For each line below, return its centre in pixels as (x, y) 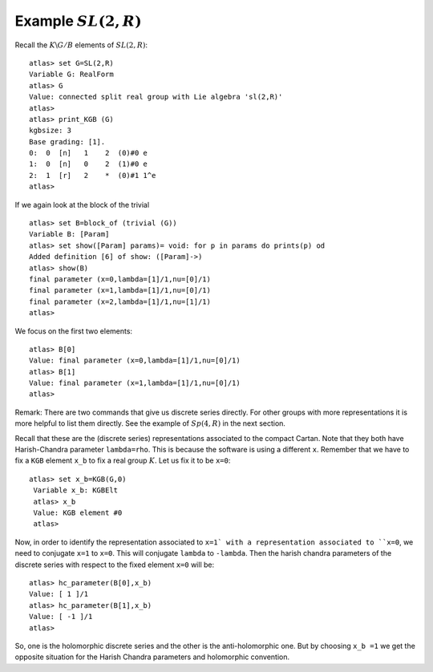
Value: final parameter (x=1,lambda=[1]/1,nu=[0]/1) (135, 383)
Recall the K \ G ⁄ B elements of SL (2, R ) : (81, 45)
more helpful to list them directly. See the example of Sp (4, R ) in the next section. (150, 423)
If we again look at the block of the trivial (82, 204)
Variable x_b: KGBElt (76, 490)
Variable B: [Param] (69, 234)
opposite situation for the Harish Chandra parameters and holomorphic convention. (152, 657)
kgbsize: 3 (51, 131)
